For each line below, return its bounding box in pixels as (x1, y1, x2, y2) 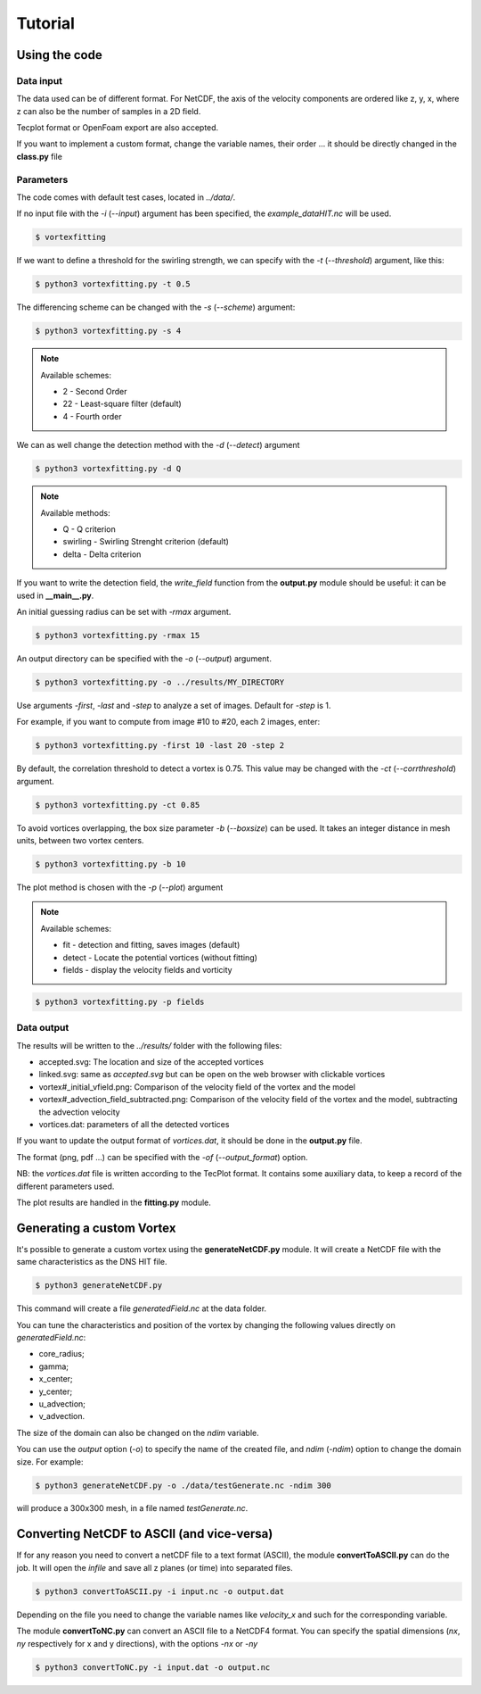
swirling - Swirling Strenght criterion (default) (62, 536, 229, 547)
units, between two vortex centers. (16, 835, 144, 846)
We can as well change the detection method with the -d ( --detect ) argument (16, 440, 300, 451)
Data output (16, 1022, 69, 1034)
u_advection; (38, 1398, 86, 1409)
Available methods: (40, 507, 110, 518)
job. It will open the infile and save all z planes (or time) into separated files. (16, 1562, 293, 1573)
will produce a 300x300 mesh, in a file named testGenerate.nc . (16, 1503, 249, 1514)
